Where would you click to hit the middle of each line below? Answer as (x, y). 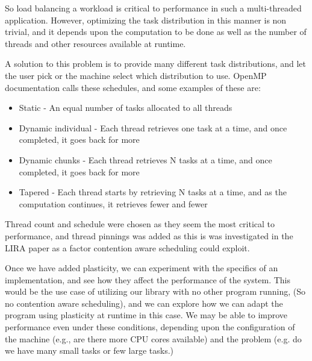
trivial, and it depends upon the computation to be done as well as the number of (156, 32)
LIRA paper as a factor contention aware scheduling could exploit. (127, 247)
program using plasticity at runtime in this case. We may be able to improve (146, 315)
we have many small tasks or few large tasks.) (89, 350)
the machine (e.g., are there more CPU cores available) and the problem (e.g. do (153, 338)
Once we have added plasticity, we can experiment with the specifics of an (142, 268)
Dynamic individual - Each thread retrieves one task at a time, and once (153, 127)
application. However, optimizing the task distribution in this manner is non (146, 20)
